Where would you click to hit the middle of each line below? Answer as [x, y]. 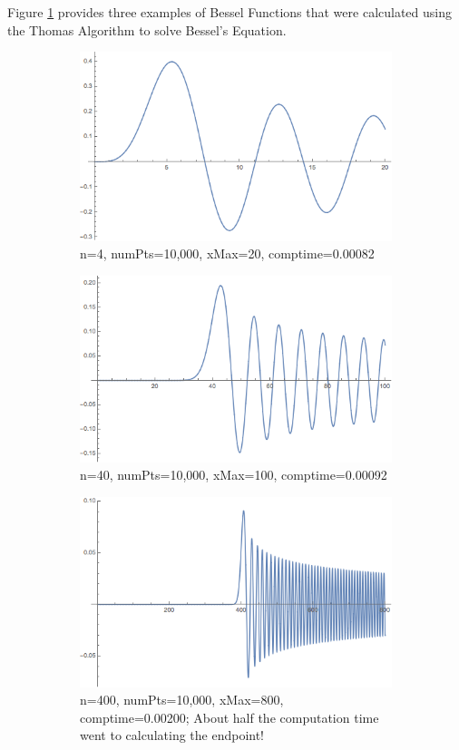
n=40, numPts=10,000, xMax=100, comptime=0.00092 [234, 475]
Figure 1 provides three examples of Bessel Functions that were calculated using [230, 12]
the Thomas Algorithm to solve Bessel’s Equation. [147, 29]
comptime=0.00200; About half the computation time [229, 717]
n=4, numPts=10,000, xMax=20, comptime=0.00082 [227, 253]
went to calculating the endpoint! [172, 735]
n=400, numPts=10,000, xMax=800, [182, 700]
